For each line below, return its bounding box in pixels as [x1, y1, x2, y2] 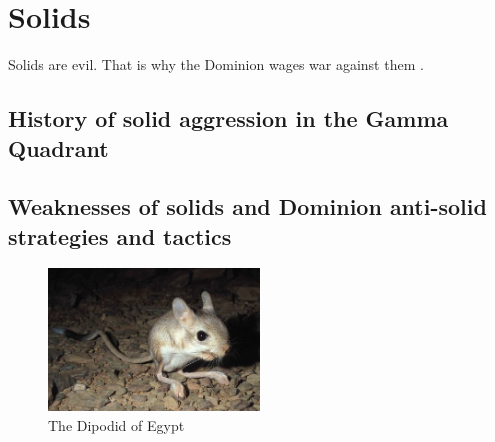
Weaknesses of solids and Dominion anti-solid [8, 191, 487, 222]
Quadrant [8, 132, 109, 163]
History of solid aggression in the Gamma [8, 103, 449, 134]
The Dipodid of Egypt [48, 414, 185, 435]
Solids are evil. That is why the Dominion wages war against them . [8, 54, 424, 75]
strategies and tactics [8, 220, 232, 251]
